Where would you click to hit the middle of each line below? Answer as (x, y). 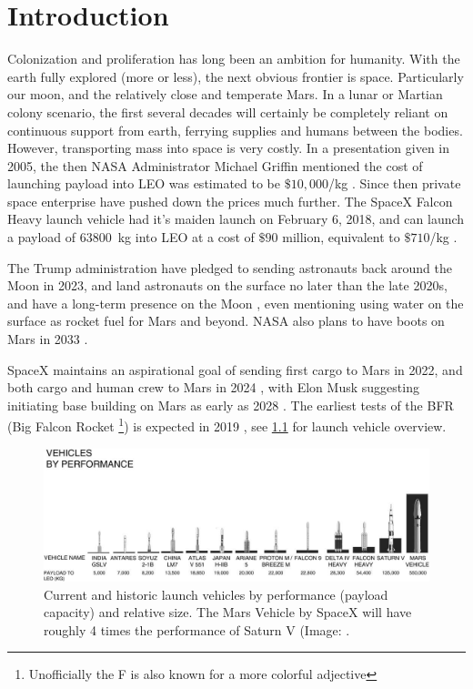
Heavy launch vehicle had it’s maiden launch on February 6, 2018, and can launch (236, 219)
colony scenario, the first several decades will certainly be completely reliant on (228, 111)
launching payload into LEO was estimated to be (144, 183)
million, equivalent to (341, 237)
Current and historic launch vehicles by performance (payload (216, 594)
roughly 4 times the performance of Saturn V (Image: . (197, 629)
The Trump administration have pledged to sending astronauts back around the (230, 267)
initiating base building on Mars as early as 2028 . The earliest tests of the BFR (231, 405)
